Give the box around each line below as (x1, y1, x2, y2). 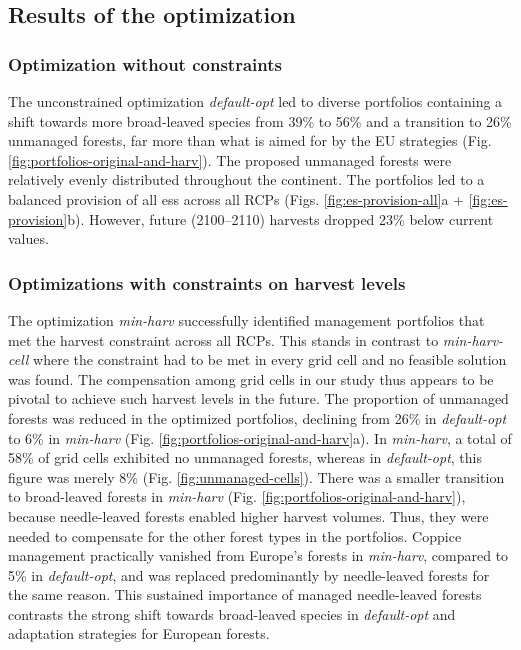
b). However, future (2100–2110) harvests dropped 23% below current (67, 208, 494, 229)
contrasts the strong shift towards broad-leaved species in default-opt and (8, 603, 456, 624)
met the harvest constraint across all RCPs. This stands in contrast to (8, 329, 439, 350)
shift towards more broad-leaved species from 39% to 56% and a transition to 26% (8, 110, 512, 131)
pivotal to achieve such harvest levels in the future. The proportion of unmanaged (8, 388, 509, 409)
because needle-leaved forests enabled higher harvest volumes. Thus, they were (8, 505, 489, 526)
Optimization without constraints (8, 51, 282, 76)
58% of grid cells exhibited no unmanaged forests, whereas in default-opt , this (8, 447, 482, 468)
